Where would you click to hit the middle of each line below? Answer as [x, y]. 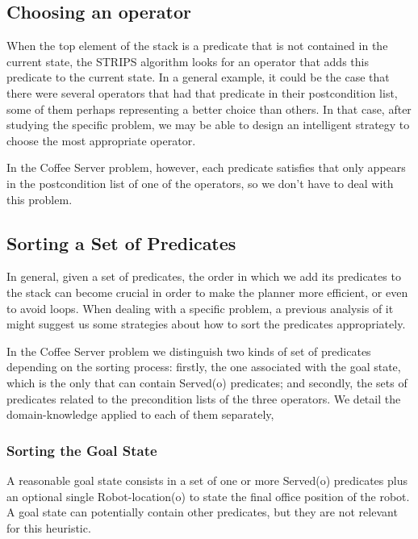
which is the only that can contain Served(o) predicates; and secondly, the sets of [207, 382]
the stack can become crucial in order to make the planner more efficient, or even [207, 292]
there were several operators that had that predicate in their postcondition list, [202, 92]
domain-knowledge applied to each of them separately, [140, 414]
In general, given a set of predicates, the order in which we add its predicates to [204, 276]
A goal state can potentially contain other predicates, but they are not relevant [202, 512]
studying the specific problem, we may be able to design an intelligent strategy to [208, 125]
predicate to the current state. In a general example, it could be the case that [198, 77]
